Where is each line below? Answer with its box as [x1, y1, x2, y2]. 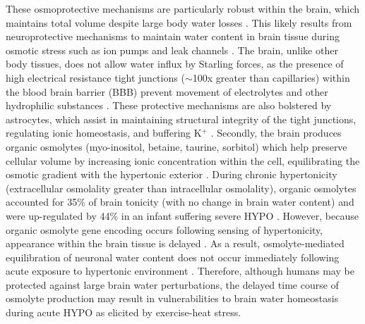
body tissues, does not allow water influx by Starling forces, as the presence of [6, 56, 344, 71]
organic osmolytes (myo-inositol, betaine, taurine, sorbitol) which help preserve [6, 139, 347, 154]
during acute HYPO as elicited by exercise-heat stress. [6, 305, 241, 320]
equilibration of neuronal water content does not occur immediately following [6, 249, 340, 264]
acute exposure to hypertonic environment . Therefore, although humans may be [6, 263, 354, 278]
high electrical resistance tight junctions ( [6, 70, 185, 85]
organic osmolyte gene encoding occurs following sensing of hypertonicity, [6, 222, 323, 237]
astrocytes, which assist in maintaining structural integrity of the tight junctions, [6, 111, 357, 126]
